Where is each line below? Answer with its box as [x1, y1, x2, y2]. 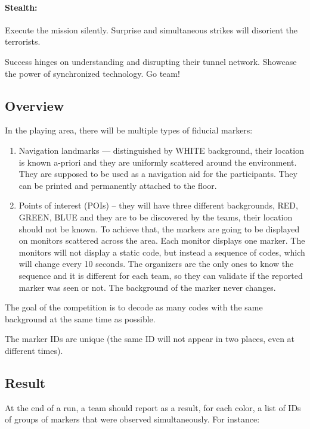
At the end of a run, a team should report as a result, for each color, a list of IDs [5, 401, 301, 414]
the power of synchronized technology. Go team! [5, 67, 180, 79]
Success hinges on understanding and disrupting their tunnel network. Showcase [5, 55, 297, 67]
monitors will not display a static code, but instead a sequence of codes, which [18, 245, 305, 258]
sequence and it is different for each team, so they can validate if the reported [18, 269, 303, 281]
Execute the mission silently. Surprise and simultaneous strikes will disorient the [5, 23, 298, 36]
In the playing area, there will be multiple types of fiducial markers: [5, 124, 253, 136]
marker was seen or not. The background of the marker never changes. [18, 281, 276, 293]
